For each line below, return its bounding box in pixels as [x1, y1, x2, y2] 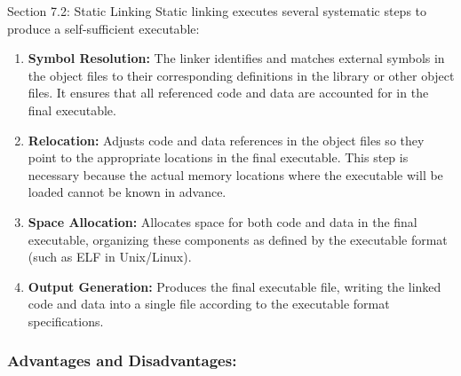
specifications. [28, 311, 104, 330]
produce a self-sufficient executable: [7, 19, 200, 37]
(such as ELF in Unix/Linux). [28, 247, 192, 266]
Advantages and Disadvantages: [7, 349, 237, 372]
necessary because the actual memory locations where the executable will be [28, 165, 443, 184]
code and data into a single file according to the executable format [28, 294, 390, 313]
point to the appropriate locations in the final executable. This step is [28, 148, 409, 167]
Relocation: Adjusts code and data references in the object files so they [28, 130, 425, 149]
